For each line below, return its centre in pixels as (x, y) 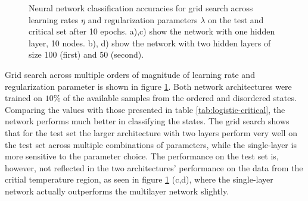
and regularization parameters (143, 19)
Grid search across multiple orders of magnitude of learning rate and (130, 74)
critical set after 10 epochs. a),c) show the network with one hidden (152, 31)
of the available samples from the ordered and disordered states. (180, 98)
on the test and (236, 19)
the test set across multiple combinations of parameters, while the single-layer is (151, 144)
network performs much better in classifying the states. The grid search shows (147, 121)
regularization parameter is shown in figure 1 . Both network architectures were (148, 86)
